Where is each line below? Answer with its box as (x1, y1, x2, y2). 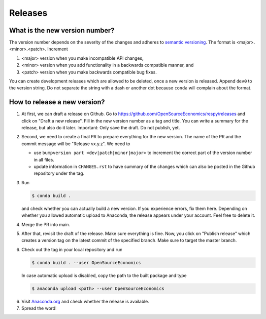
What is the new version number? (9, 26, 115, 35)
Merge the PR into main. (21, 221, 70, 227)
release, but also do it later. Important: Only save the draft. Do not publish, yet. (21, 125, 180, 131)
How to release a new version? (9, 98, 105, 106)
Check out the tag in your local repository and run (21, 246, 123, 252)
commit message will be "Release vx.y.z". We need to (21, 141, 131, 147)
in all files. (33, 157, 54, 162)
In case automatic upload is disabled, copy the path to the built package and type (21, 272, 187, 279)
